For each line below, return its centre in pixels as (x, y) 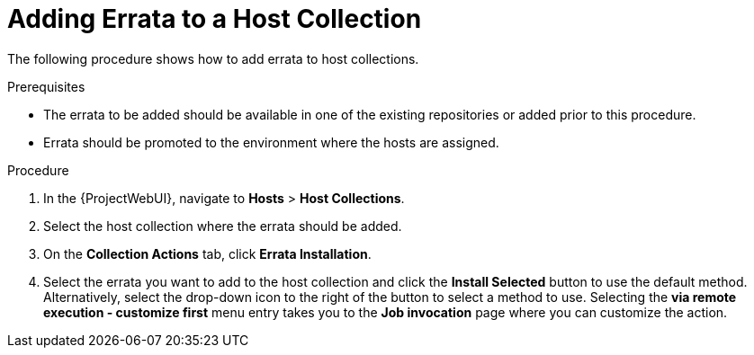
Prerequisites (46, 86)
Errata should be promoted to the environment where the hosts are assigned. (271, 142)
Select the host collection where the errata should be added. (223, 226)
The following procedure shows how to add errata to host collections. (213, 58)
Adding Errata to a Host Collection (215, 19)
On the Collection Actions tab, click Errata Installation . (207, 253)
